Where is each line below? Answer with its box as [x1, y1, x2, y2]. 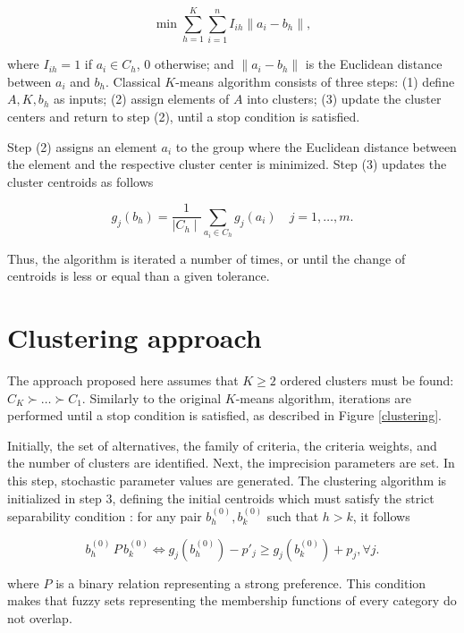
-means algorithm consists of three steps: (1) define [175, 72, 455, 90]
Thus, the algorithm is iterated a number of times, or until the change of [7, 249, 406, 267]
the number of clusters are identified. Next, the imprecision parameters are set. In [7, 453, 455, 472]
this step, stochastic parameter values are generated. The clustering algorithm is [7, 471, 447, 489]
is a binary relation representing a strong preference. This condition [55, 573, 426, 592]
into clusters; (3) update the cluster [247, 89, 442, 108]
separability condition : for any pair [7, 507, 202, 525]
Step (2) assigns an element [7, 137, 157, 156]
